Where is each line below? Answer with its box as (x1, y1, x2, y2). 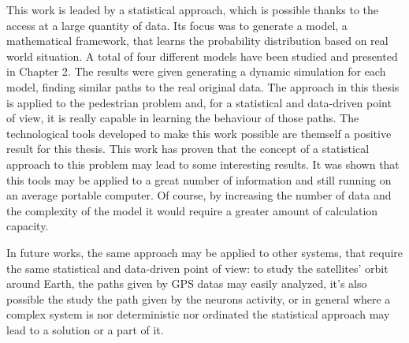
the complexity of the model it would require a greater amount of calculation (6, 202, 378, 218)
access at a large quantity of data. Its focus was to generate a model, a (6, 17, 348, 33)
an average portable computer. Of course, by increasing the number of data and (6, 187, 392, 203)
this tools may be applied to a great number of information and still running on (6, 171, 392, 188)
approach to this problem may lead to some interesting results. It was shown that (6, 155, 400, 172)
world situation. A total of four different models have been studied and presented (6, 47, 398, 64)
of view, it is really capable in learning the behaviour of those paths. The (6, 110, 359, 126)
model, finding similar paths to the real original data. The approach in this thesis (6, 78, 400, 95)
